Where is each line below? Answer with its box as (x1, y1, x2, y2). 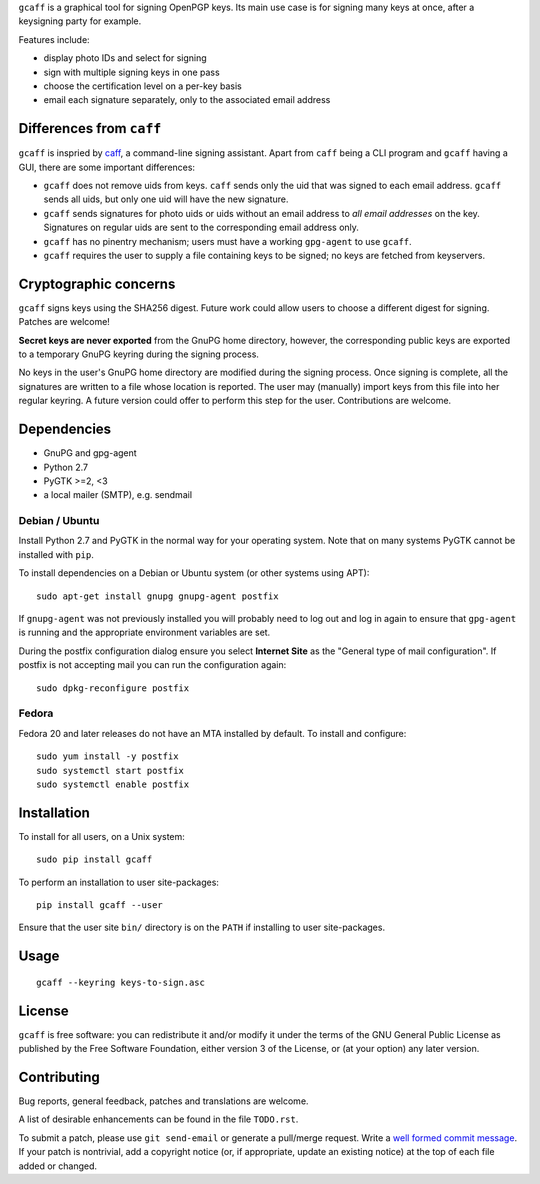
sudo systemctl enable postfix (36, 778, 190, 790)
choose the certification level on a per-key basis (43, 80, 242, 92)
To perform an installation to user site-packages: (18, 876, 220, 888)
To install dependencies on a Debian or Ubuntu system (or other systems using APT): (18, 567, 370, 579)
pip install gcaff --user (36, 899, 164, 910)
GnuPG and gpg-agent (43, 447, 137, 459)
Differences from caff (18, 120, 162, 137)
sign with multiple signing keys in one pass (43, 66, 220, 78)
